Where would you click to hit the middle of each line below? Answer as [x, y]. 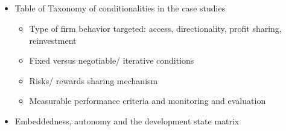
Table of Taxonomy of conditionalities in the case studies [120, 8]
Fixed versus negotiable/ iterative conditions [112, 60]
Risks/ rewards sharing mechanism [94, 80]
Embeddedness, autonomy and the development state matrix [127, 120]
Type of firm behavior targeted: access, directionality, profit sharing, [155, 28]
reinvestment [53, 40]
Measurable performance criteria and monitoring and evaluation [148, 101]
